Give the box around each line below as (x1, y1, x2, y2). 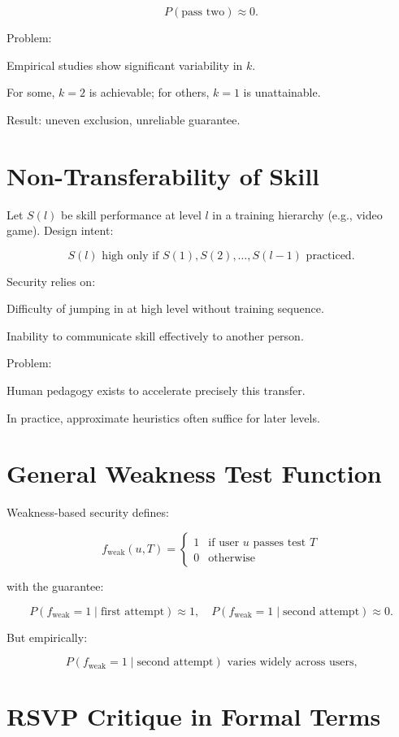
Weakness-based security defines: (7, 504, 169, 521)
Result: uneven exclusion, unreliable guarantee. (7, 111, 241, 128)
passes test (253, 536, 306, 548)
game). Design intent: (7, 222, 114, 239)
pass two (181, 7, 225, 18)
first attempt (100, 605, 165, 618)
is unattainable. (243, 84, 321, 101)
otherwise (208, 552, 256, 564)
